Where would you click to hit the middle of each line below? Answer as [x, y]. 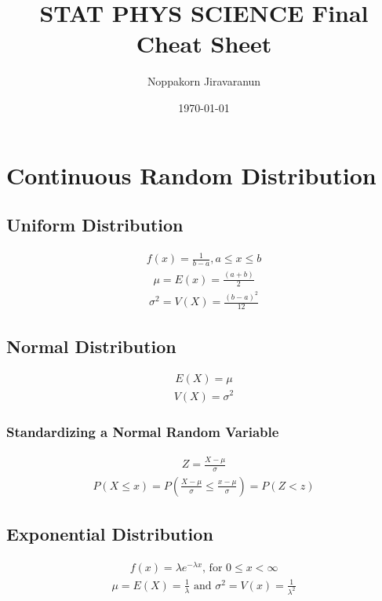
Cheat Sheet [204, 44]
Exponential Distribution [110, 534]
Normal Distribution [91, 346]
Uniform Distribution [95, 225]
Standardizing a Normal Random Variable [143, 432]
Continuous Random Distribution [191, 175]
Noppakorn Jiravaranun [204, 81]
